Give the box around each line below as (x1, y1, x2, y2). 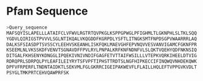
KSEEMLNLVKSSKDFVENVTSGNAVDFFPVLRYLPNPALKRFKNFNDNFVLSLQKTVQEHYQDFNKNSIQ (6, 47, 198, 53)
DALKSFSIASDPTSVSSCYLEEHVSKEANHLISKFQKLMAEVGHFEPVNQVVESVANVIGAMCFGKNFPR (6, 41, 198, 48)
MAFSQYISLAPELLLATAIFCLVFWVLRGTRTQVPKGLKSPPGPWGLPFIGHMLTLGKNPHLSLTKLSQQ (6, 30, 198, 36)
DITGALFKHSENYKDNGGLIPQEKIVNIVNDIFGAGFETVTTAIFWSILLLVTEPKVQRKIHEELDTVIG (6, 53, 198, 59)
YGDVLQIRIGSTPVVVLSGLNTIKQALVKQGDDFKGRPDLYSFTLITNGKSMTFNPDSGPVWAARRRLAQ (6, 35, 198, 42)
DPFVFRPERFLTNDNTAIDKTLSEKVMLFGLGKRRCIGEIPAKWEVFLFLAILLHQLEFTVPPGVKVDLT (6, 64, 198, 71)
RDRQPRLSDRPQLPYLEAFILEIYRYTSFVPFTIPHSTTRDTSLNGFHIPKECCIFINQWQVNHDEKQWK (6, 58, 198, 65)
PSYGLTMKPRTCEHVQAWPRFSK (6, 69, 69, 76)
